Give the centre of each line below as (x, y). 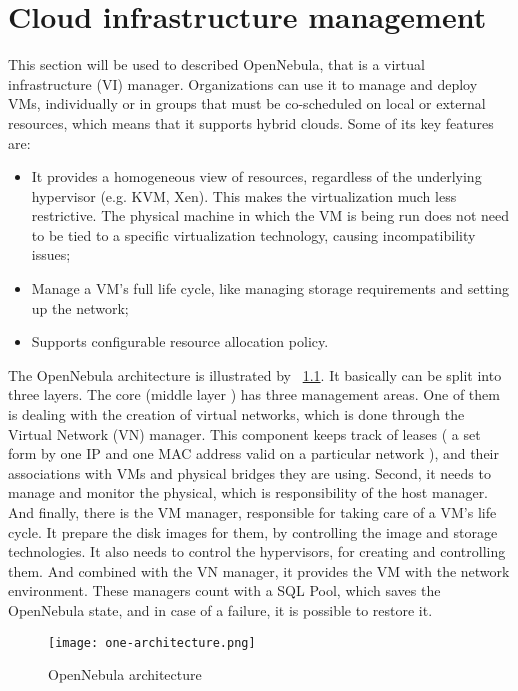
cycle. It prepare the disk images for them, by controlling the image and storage (253, 531)
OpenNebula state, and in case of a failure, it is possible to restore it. (220, 609)
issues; (51, 254)
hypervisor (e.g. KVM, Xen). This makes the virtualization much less (244, 195)
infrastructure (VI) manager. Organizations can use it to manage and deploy (243, 83)
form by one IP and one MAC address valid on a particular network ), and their (253, 453)
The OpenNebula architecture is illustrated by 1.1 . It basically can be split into (255, 374)
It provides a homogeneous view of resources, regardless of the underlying (256, 176)
